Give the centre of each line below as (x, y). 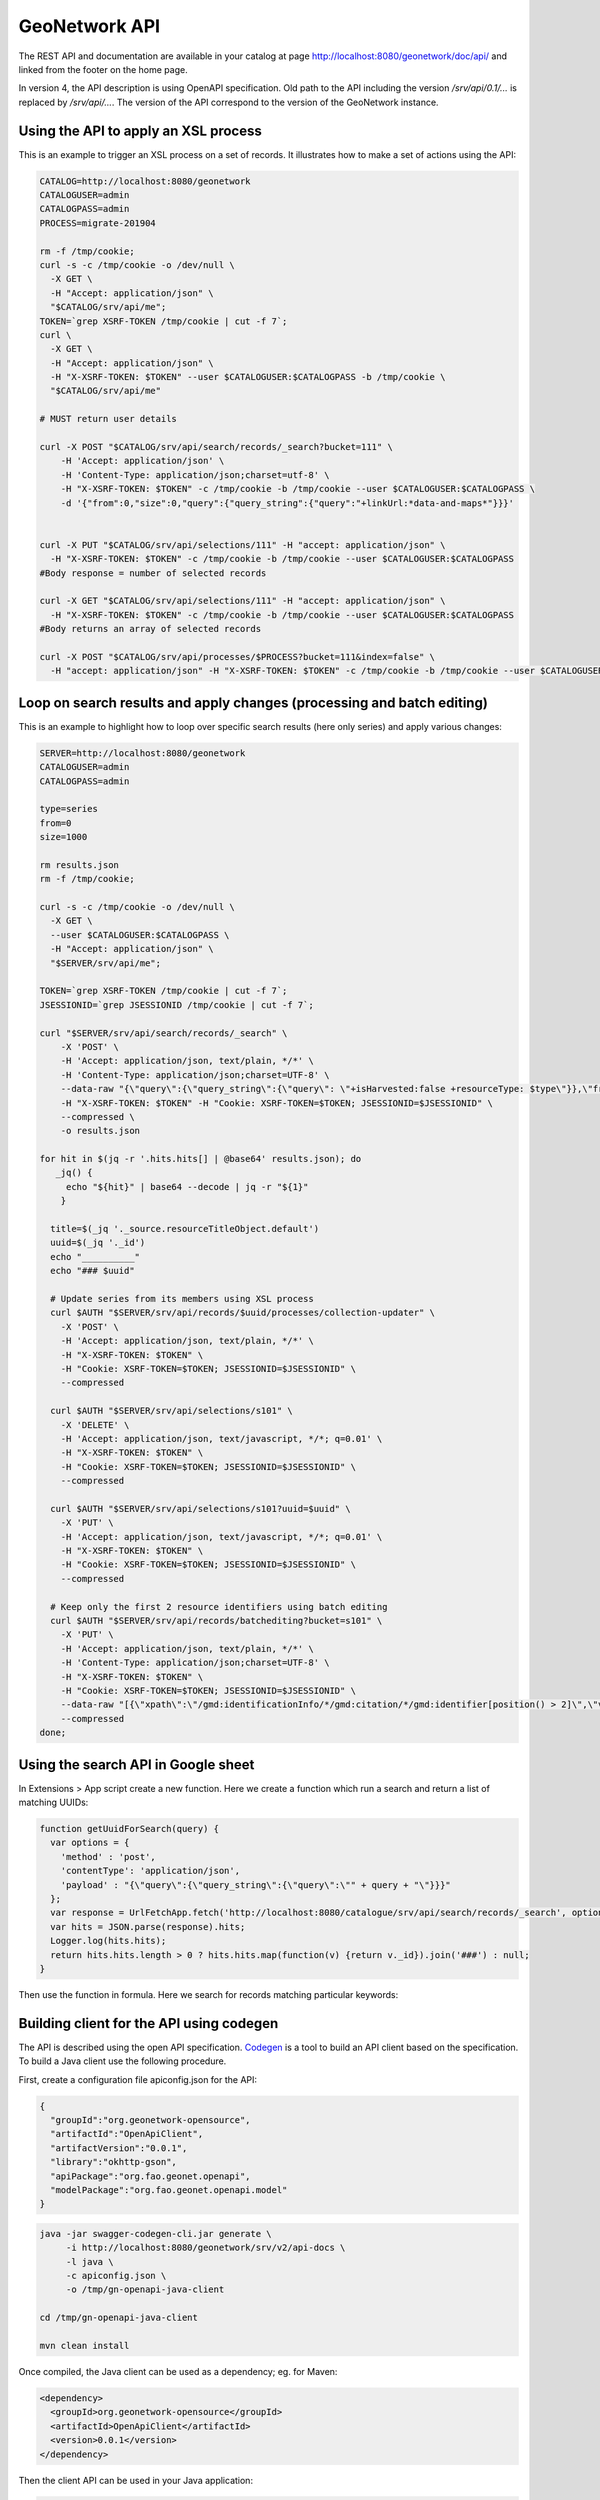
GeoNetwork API (89, 26)
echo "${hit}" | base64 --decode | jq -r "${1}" (187, 1186)
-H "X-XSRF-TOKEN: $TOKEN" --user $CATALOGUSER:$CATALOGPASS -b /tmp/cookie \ (248, 377)
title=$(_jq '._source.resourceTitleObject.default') (185, 1229)
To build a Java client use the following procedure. (122, 2061)
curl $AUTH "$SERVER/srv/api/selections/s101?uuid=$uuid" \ (200, 1508)
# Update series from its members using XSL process (182, 1298)
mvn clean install (84, 2345)
